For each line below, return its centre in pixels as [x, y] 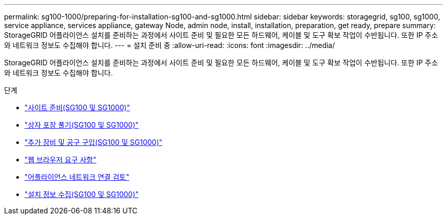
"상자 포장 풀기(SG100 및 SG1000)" [82, 125]
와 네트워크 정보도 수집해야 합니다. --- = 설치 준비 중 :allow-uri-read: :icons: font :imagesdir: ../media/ [170, 45]
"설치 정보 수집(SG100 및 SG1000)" [82, 194]
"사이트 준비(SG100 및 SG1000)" [77, 107]
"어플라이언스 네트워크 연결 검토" [77, 177]
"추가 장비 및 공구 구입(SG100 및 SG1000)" [94, 142]
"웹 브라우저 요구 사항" [60, 160]
